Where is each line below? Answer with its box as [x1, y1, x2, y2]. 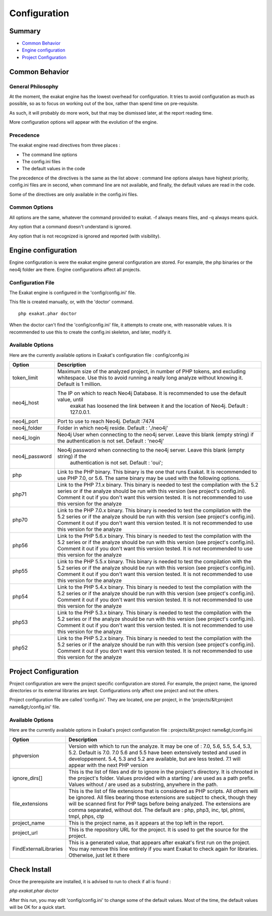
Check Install [9, 865, 51, 874]
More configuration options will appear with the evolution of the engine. [9, 119, 158, 125]
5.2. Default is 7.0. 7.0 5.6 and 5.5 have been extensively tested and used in [68, 749, 246, 756]
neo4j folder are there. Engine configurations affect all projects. [9, 266, 141, 272]
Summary [9, 27, 41, 35]
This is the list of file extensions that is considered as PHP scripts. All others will [68, 788, 258, 795]
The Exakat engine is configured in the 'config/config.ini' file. [9, 290, 136, 296]
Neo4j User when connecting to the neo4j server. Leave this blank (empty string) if [57, 431, 254, 438]
